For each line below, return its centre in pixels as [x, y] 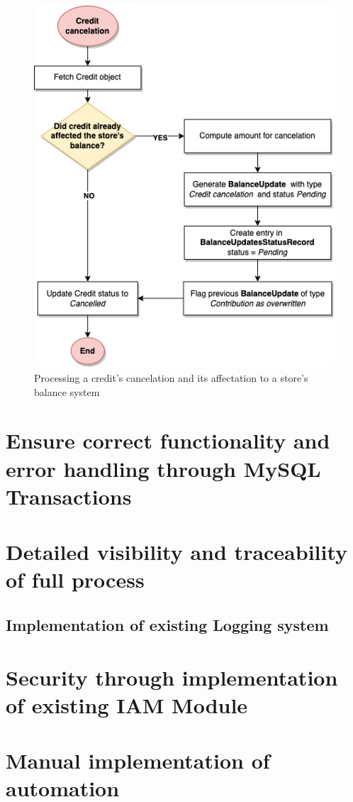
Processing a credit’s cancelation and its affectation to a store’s [171, 378]
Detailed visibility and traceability [177, 552]
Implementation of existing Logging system [167, 624]
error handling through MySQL [163, 468]
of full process [75, 579]
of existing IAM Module [127, 704]
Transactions [69, 496]
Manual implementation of [138, 760]
